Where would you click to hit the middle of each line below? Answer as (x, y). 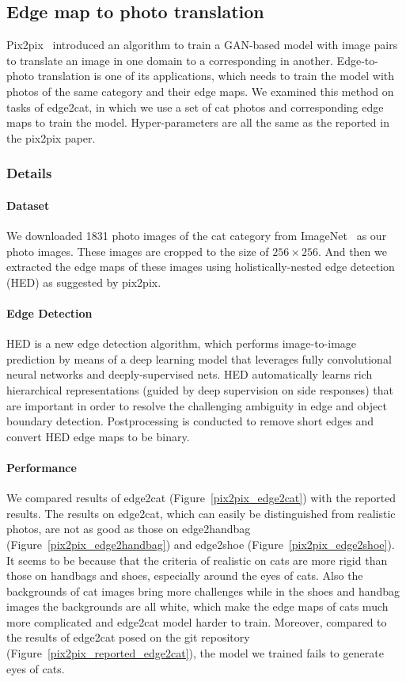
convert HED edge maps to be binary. (98, 436)
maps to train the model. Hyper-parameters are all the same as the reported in (198, 122)
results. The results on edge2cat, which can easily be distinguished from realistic (201, 513)
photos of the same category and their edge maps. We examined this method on (200, 91)
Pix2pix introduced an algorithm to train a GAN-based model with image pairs (202, 45)
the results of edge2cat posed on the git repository (128, 637)
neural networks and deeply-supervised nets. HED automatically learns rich (190, 374)
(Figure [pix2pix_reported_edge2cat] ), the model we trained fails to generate (195, 653)
